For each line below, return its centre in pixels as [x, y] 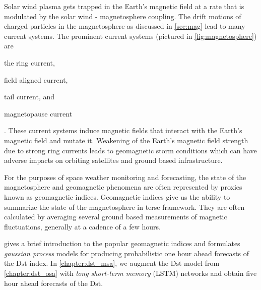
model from [202, 263]
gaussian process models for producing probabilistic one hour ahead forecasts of [127, 253]
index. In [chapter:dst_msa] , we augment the [99, 263]
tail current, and [29, 97]
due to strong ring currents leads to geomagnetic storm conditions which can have [130, 150]
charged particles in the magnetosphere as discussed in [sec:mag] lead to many [125, 26]
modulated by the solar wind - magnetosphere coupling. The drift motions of [123, 16]
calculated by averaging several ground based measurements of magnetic [116, 217]
